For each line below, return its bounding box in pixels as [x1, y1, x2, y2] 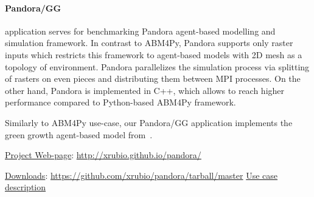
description [5, 181, 46, 193]
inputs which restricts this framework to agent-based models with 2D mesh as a [5, 48, 302, 61]
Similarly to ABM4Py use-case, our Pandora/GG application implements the [5, 116, 293, 129]
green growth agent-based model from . [5, 128, 153, 141]
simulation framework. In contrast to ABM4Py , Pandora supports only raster [5, 36, 293, 49]
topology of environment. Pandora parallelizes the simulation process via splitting [5, 60, 310, 73]
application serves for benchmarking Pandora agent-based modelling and [5, 24, 276, 37]
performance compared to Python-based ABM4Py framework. [5, 96, 236, 109]
